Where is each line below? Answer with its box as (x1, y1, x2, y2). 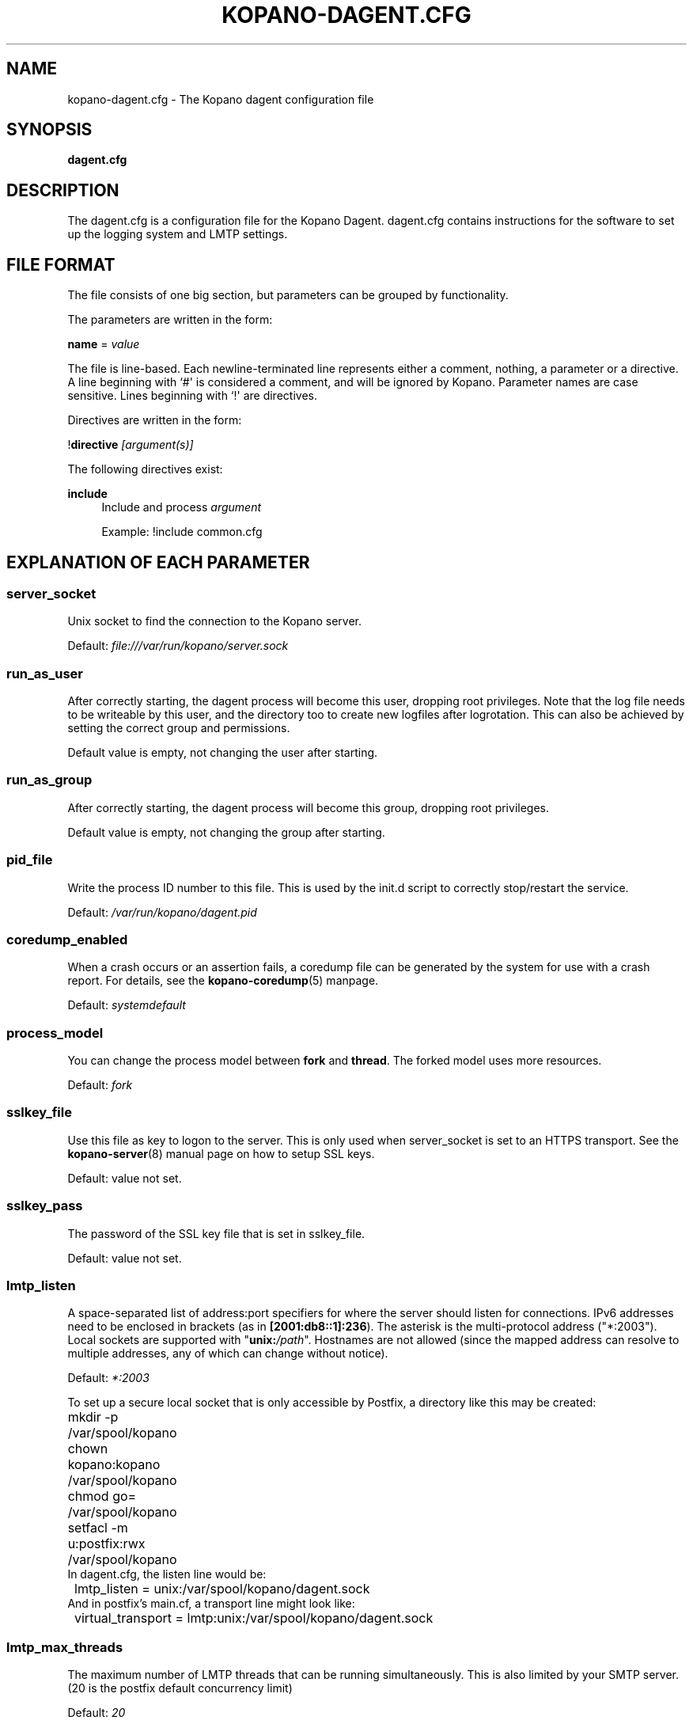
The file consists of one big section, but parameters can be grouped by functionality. (67, 288, 509, 302)
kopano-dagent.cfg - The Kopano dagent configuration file (67, 92, 374, 106)
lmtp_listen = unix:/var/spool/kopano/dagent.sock (74, 1581, 370, 1597)
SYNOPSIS (6, 120, 93, 140)
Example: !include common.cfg (101, 525, 263, 539)
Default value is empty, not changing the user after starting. (67, 746, 378, 760)
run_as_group (6, 772, 93, 788)
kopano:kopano (67, 1456, 161, 1473)
